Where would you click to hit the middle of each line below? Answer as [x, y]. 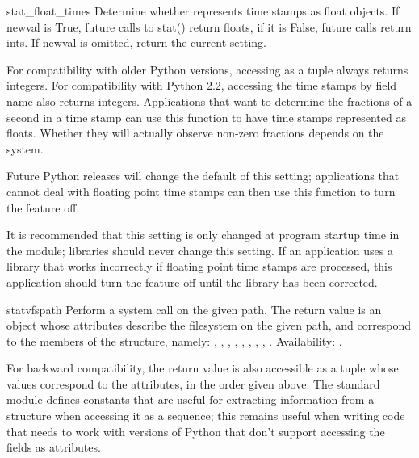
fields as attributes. [54, 447]
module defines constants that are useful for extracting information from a [191, 399]
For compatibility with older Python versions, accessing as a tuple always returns [207, 69]
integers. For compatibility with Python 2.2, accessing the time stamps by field [202, 85]
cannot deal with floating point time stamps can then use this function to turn [201, 191]
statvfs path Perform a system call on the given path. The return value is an [194, 309]
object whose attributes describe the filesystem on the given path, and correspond [209, 325]
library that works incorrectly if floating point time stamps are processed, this [199, 266]
